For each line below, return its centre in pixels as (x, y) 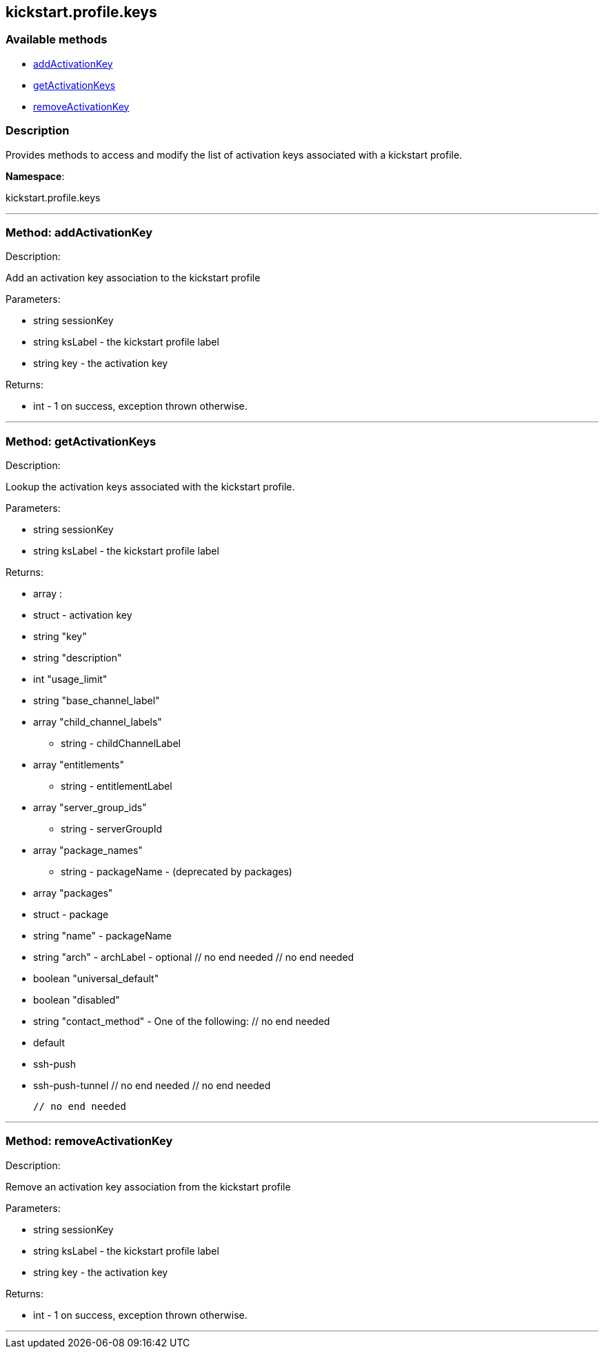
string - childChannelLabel (121, 744)
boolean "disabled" (77, 1000)
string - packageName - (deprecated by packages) (177, 872)
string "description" (78, 658)
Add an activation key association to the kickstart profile (133, 278)
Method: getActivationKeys (81, 441)
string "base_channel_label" (97, 701)
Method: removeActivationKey (89, 1141)
